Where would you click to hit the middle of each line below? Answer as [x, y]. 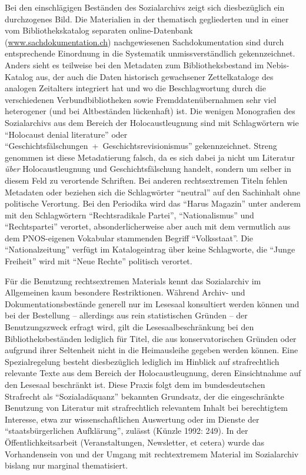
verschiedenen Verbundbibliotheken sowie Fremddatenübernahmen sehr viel [141, 99]
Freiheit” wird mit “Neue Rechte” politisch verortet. [99, 261]
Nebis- [278, 64]
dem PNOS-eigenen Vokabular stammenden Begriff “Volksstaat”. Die [129, 238]
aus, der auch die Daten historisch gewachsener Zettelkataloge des [154, 76]
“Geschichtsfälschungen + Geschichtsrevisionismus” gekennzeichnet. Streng [141, 146]
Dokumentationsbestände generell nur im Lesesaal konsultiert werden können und [152, 303]
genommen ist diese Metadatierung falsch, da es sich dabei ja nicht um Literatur [150, 157]
